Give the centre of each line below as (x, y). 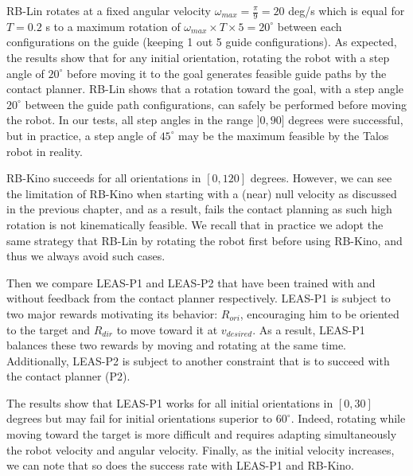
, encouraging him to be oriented (319, 313)
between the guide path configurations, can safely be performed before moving (216, 104)
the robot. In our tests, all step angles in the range (130, 120)
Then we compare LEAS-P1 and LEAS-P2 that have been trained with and (191, 282)
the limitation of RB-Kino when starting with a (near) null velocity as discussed (202, 193)
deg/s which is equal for (347, 10)
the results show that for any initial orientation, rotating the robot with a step (198, 58)
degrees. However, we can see (321, 178)
